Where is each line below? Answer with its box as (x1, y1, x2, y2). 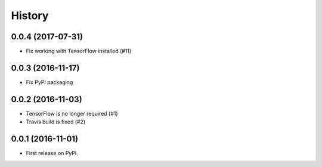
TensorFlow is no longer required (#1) (26, 110, 119, 117)
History (11, 9, 49, 22)
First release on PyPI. (26, 150, 79, 157)
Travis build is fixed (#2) (26, 118, 86, 125)
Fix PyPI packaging (26, 78, 73, 86)
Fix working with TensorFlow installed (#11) (26, 48, 132, 55)
